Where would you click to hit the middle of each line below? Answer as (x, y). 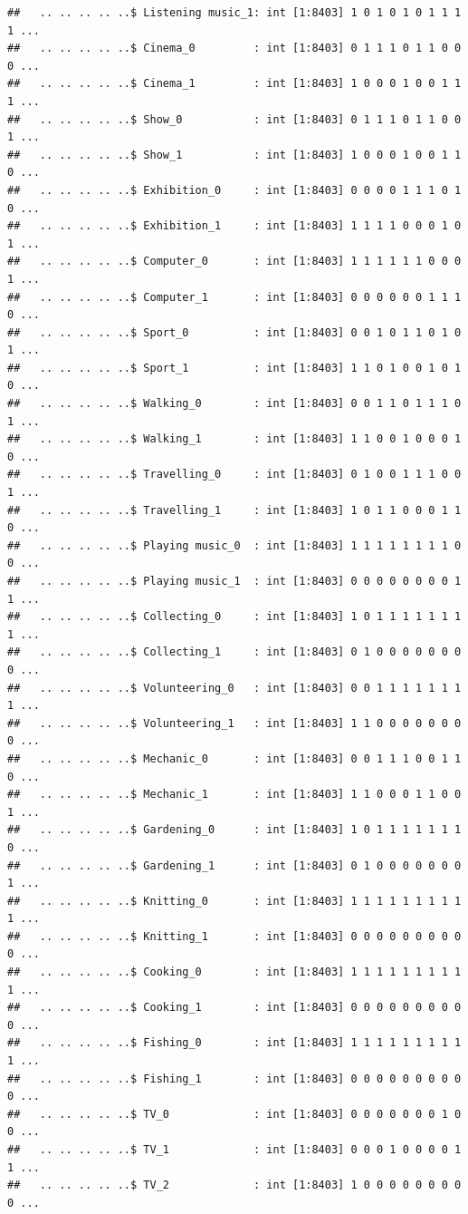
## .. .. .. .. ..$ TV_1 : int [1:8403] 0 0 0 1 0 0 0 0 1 (234, 1150)
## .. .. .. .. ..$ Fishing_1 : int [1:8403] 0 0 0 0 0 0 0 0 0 (234, 1078)
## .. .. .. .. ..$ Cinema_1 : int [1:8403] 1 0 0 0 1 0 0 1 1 (234, 84)
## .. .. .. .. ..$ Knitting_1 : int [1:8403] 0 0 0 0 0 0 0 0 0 (234, 936)
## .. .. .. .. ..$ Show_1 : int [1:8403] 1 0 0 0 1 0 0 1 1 (234, 155)
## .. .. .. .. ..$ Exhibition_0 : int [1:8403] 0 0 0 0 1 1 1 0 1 (234, 190)
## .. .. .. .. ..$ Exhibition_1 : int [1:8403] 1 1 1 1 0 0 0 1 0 (234, 226)
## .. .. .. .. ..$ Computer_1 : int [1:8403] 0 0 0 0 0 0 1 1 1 (234, 297)
